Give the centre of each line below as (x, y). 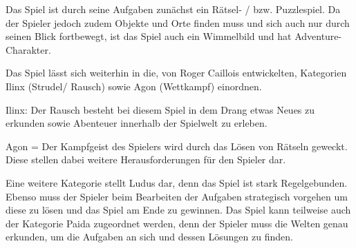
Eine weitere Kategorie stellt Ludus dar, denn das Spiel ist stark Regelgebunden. (177, 182)
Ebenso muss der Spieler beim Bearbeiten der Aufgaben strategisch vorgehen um (177, 196)
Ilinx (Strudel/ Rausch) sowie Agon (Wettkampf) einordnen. (134, 86)
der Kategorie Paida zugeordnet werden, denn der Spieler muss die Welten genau (177, 223)
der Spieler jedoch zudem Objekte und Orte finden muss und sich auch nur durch (178, 22)
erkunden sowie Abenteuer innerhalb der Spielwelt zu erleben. (137, 123)
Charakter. (28, 49)
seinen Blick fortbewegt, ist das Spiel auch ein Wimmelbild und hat (149, 36)
